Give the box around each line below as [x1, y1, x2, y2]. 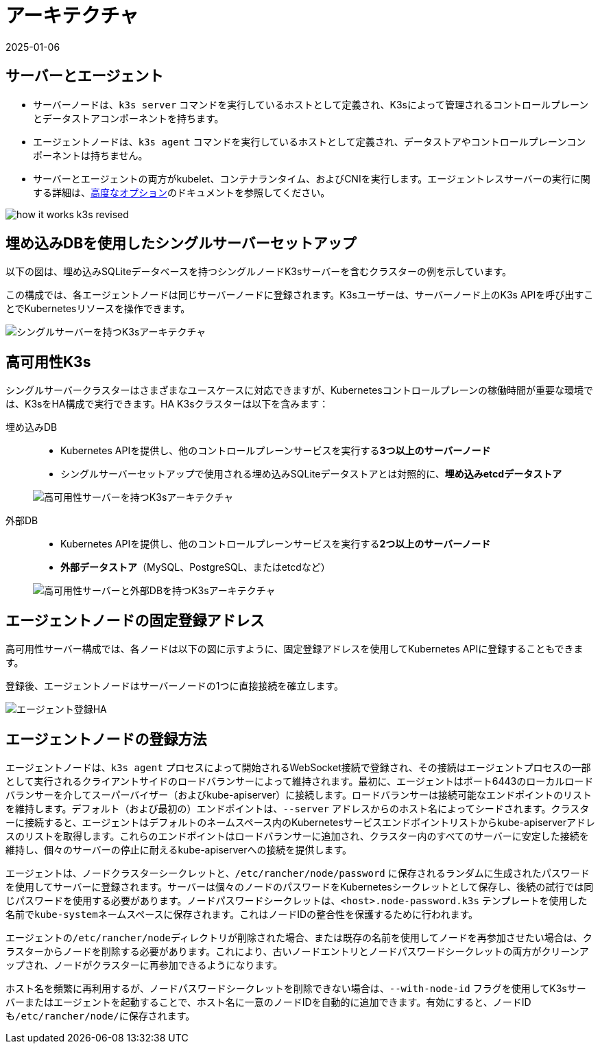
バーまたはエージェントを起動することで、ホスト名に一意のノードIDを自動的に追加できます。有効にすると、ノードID [5, 995, 531, 1008]
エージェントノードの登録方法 [5, 730, 207, 748]
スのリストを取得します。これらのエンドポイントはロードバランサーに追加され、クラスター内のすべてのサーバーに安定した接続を [5, 829, 589, 842]
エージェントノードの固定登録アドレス [5, 611, 265, 629]
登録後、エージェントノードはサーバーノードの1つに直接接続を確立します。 [5, 680, 344, 692]
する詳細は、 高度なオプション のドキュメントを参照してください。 [33, 186, 331, 198]
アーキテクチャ [5, 4, 139, 27]
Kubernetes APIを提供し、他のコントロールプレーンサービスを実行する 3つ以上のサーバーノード [60, 445, 491, 457]
